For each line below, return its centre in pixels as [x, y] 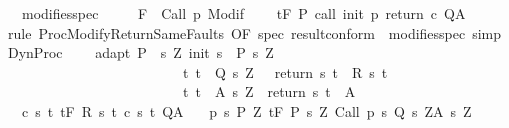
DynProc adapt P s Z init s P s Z [140, 52]
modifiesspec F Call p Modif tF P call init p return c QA [243, 13]
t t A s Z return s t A [269, 91]
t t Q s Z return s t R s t [285, 71]
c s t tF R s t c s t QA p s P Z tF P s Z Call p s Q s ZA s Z [246, 110]
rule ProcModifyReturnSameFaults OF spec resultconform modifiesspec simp [254, 32]
